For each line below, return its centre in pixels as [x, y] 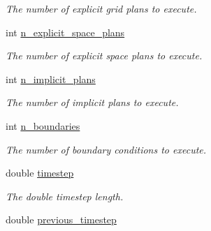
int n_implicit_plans [51, 79]
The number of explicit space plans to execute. [104, 55]
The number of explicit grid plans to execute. [101, 8]
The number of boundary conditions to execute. [106, 149]
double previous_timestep [61, 219]
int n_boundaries [43, 125]
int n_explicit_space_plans [65, 32]
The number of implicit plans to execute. [92, 102]
